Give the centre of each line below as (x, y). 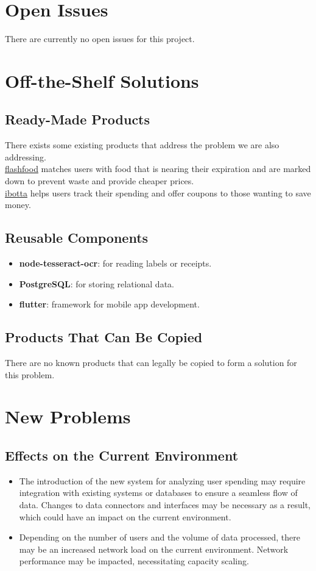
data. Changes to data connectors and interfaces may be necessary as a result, (165, 505)
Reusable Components (77, 238)
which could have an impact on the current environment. (125, 516)
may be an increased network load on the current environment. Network (154, 549)
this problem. (30, 374)
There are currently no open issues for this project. (100, 39)
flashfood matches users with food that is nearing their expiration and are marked (158, 169)
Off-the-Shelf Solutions (102, 80)
